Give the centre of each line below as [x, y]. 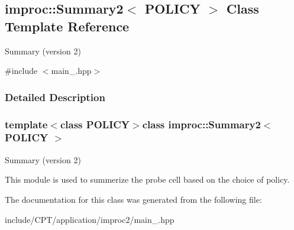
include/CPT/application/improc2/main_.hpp [90, 219]
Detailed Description [55, 97]
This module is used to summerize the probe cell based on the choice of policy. [147, 179]
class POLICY [95, 124]
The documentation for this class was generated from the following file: [133, 199]
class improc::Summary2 [201, 124]
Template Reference [67, 26]
